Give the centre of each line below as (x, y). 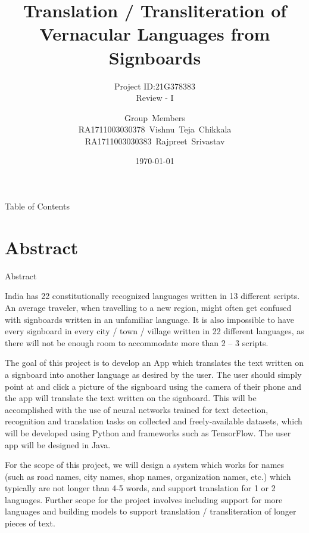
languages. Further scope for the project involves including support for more (144, 499)
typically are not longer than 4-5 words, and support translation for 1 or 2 (140, 488)
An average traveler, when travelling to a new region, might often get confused (148, 307)
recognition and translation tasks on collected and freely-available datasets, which (154, 421)
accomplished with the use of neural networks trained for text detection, (137, 409)
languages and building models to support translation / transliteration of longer (151, 511)
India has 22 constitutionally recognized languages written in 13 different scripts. (152, 296)
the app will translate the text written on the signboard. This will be (131, 398)
